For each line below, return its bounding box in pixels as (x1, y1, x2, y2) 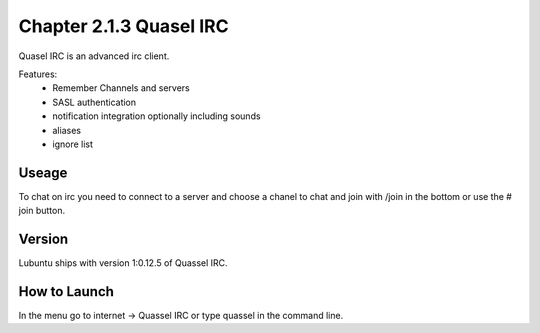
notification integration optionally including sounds (52, 110, 261, 122)
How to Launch (18, 283, 115, 300)
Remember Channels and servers (52, 82, 190, 94)
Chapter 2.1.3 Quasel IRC (18, 15, 229, 37)
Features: (18, 68, 58, 80)
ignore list (52, 138, 94, 150)
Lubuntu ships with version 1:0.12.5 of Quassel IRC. (18, 257, 229, 269)
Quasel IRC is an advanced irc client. (18, 50, 170, 62)
